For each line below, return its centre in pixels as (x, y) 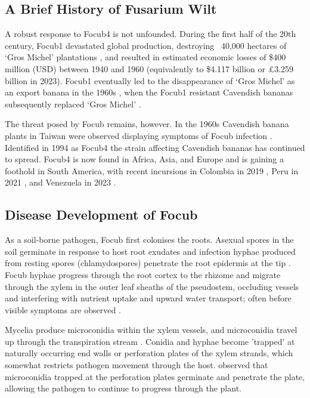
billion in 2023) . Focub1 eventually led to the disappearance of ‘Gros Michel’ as (150, 80)
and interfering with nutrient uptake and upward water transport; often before (148, 298)
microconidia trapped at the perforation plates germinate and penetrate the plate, (155, 376)
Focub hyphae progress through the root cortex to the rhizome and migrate (143, 274)
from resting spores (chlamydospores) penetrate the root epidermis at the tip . (148, 263)
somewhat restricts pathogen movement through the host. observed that (137, 365)
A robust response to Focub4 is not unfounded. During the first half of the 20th (151, 34)
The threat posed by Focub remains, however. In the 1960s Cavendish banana (147, 124)
